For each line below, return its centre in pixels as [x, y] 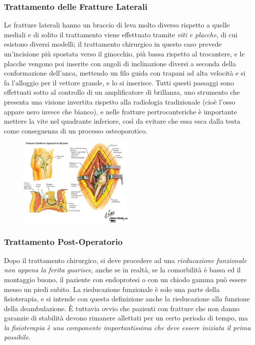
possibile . [17, 337]
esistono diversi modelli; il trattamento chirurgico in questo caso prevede [113, 44]
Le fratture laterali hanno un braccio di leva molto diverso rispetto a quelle [117, 25]
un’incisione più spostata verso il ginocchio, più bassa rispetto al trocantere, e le [124, 53]
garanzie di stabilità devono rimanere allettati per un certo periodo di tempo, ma [126, 318]
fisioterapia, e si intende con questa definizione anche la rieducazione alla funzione [127, 299]
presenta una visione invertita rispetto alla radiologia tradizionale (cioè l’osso [120, 101]
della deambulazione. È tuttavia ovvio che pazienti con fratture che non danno [122, 308]
